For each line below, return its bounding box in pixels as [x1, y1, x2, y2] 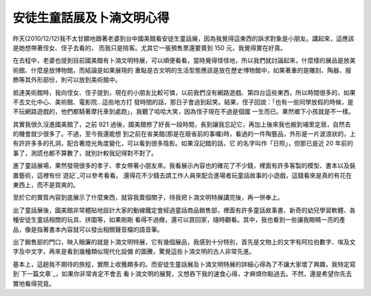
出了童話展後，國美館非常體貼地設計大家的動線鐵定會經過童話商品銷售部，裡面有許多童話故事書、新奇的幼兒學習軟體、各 [12, 206, 356, 214]
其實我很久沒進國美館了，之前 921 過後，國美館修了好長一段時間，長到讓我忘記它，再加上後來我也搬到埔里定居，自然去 [12, 120, 351, 128]
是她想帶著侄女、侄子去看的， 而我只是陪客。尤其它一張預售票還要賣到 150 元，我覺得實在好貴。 [12, 43, 286, 52]
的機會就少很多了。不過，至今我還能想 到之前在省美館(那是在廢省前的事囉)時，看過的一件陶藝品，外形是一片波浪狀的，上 [12, 130, 357, 138]
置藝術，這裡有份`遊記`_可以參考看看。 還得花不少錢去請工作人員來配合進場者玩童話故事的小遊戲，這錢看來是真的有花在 [12, 171, 352, 179]
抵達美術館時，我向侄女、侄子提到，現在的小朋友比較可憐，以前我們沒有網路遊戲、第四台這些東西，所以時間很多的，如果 [12, 88, 356, 96]
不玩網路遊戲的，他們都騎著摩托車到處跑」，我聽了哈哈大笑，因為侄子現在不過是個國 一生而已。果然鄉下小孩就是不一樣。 [12, 107, 355, 116]
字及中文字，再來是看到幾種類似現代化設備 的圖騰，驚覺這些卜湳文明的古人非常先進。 [12, 247, 256, 255]
